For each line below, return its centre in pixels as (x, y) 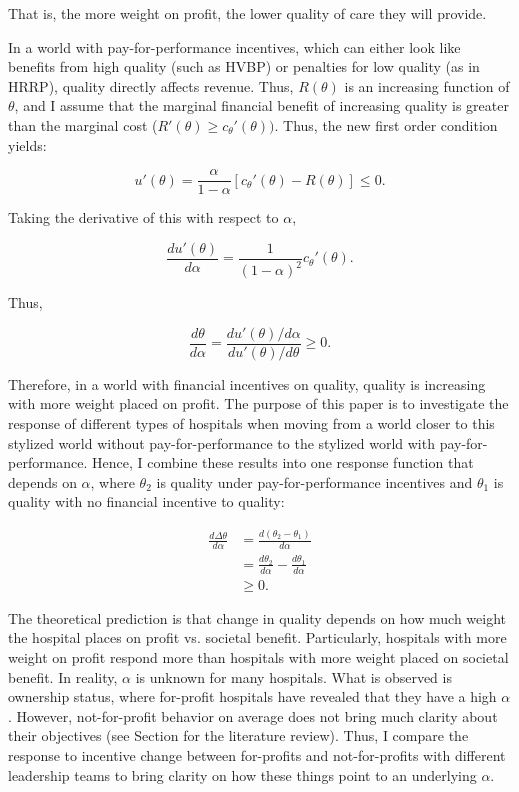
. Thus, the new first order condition (386, 124)
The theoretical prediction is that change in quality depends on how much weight (257, 617)
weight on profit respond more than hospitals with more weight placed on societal (258, 657)
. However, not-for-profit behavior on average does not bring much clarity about (253, 715)
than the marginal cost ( (83, 124)
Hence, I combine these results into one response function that (283, 462)
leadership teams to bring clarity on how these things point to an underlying (242, 774)
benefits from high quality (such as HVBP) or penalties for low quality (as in (244, 66)
